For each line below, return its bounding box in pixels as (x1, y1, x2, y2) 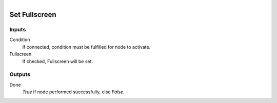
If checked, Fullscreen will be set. (22, 58, 93, 64)
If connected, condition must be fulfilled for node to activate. (22, 44, 151, 50)
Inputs (9, 26, 26, 33)
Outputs (9, 71, 31, 78)
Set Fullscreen (9, 10, 56, 19)
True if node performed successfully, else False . (22, 89, 125, 95)
